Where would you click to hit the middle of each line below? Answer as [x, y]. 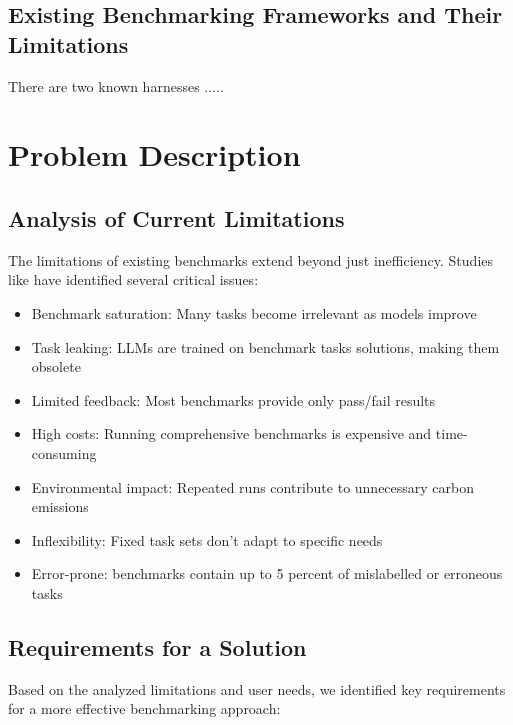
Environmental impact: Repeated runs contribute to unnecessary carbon [253, 486]
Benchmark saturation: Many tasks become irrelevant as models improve [254, 312]
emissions [60, 506]
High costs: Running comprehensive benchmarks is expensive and [231, 433]
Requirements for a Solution [157, 646]
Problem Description [154, 154]
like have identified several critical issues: [133, 279]
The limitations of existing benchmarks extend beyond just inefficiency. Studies [250, 259]
